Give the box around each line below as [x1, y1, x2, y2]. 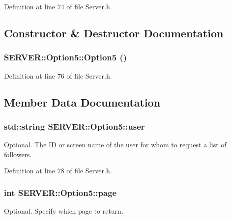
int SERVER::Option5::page [4, 186, 117, 198]
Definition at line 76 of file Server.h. [4, 70, 112, 81]
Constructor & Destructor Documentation [4, 25, 224, 40]
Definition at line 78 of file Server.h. [4, 165, 112, 176]
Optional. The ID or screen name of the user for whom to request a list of [4, 139, 227, 150]
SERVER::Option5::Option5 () [4, 51, 127, 63]
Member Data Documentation [4, 94, 161, 109]
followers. [4, 149, 32, 159]
